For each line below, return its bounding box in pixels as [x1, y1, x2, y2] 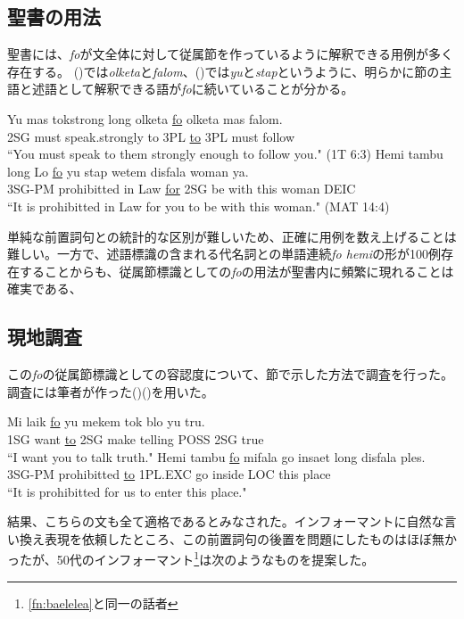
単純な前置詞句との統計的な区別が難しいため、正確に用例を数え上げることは [7, 227, 457, 245]
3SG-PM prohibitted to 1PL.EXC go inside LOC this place [7, 465, 331, 483]
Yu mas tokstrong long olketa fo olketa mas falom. [7, 109, 283, 128]
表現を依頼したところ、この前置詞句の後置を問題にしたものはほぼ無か [44, 529, 457, 548]
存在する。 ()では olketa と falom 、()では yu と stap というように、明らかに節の [7, 62, 440, 80]
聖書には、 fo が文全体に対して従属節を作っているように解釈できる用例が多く [7, 45, 454, 63]
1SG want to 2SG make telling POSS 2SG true [7, 429, 264, 448]
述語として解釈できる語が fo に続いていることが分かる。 [31, 79, 354, 98]
